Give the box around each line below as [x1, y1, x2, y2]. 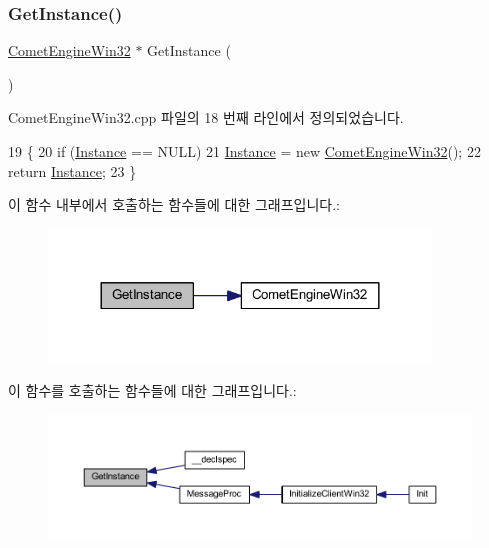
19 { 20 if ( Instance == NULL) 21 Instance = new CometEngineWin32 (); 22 [8, 141, 481, 161]
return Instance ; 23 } [8, 160, 137, 181]
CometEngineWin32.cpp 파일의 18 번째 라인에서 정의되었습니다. [8, 107, 404, 128]
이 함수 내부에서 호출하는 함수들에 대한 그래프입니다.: [8, 194, 340, 215]
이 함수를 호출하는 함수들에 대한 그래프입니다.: [8, 380, 297, 401]
